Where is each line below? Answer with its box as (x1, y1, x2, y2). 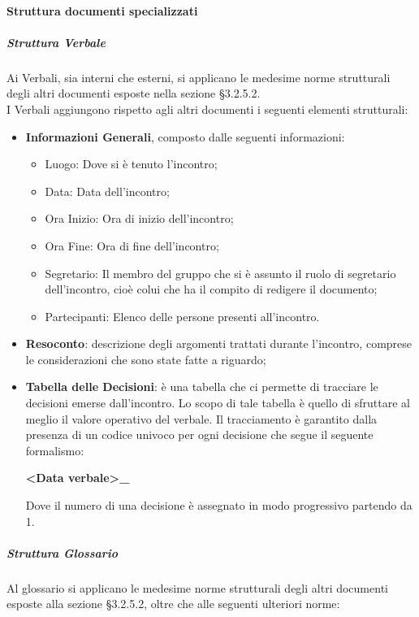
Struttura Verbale (6, 33, 106, 50)
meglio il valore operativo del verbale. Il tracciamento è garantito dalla (25, 410, 378, 427)
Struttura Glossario (6, 544, 119, 561)
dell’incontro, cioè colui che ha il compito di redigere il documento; (45, 280, 378, 298)
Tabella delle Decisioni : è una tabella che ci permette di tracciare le (25, 378, 378, 395)
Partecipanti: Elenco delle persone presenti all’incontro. (45, 307, 320, 324)
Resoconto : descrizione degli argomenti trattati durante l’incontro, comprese (25, 335, 413, 352)
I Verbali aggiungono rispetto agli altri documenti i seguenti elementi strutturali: (6, 100, 408, 117)
